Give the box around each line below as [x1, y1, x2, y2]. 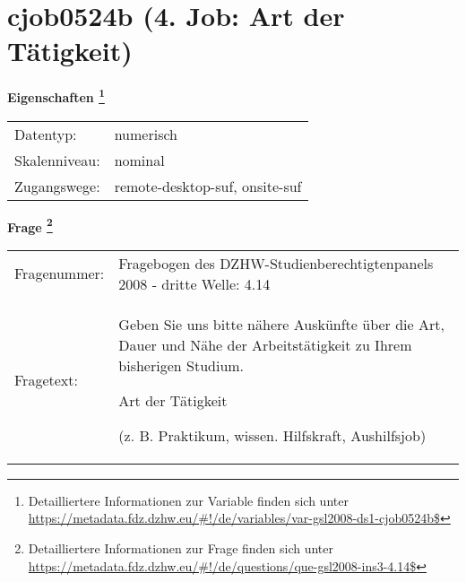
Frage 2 [7, 214, 53, 236]
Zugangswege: [14, 175, 100, 196]
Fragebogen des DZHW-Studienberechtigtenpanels [118, 252, 434, 274]
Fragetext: [14, 369, 78, 390]
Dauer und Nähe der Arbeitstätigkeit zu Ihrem [118, 334, 412, 355]
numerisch [114, 123, 177, 144]
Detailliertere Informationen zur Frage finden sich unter [28, 539, 334, 557]
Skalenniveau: [14, 149, 100, 170]
